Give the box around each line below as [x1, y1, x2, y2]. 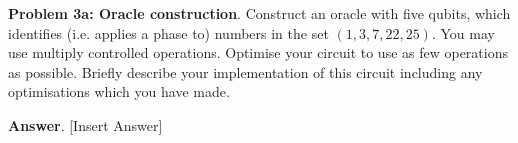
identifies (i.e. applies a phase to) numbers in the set [8, 22, 329, 43]
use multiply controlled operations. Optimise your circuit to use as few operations [8, 42, 508, 63]
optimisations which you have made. [8, 81, 230, 102]
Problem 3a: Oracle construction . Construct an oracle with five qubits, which [8, 3, 511, 23]
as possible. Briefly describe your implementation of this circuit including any [8, 61, 483, 82]
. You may [431, 22, 495, 43]
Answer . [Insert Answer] [8, 114, 163, 135]
